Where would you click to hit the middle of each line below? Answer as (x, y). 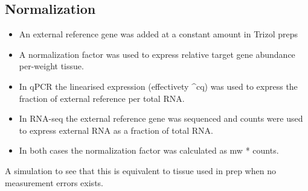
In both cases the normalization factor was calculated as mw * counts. (149, 150)
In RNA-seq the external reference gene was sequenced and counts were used (161, 118)
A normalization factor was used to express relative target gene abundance (157, 54)
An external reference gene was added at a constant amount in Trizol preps (159, 34)
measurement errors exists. (54, 182)
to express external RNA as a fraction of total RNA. (116, 130)
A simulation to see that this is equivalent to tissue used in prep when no (140, 170)
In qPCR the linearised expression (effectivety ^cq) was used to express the (158, 86)
